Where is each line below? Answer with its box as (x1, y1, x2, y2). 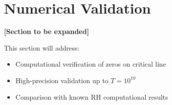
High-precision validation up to (15, 75, 108, 85)
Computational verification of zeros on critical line (15, 59, 166, 69)
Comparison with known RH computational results (15, 91, 168, 102)
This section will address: (4, 42, 80, 52)
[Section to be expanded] (4, 26, 89, 36)
